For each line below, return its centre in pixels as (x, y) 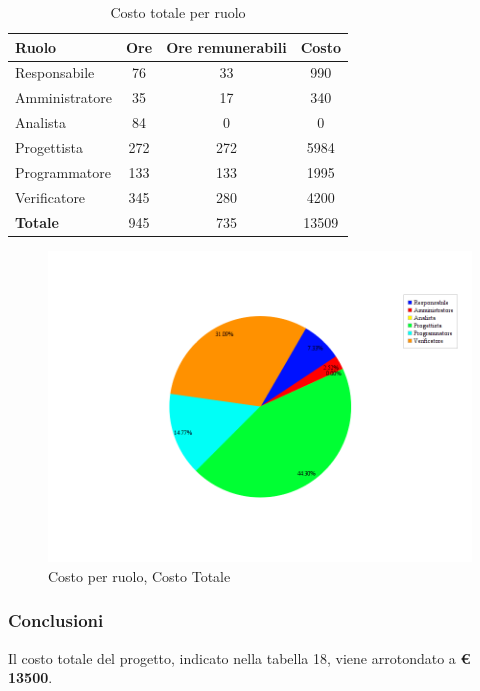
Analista (41, 122)
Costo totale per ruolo (178, 12)
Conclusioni (56, 620)
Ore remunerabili (226, 46)
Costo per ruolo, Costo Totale (139, 575)
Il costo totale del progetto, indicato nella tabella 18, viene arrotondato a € (239, 657)
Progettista (49, 146)
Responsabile (55, 72)
